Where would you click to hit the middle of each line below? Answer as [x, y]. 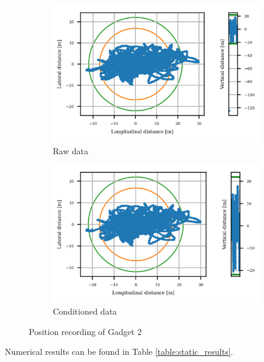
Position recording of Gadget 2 [85, 331]
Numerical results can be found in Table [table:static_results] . [119, 351]
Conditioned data [85, 311]
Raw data [70, 150]
